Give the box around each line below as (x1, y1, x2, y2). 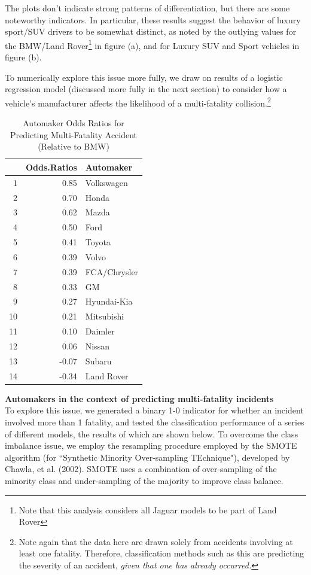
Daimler (85, 325, 115, 337)
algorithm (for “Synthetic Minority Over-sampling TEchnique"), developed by (5, 451, 290, 463)
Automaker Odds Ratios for (23, 117, 124, 129)
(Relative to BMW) (38, 140, 109, 153)
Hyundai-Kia (85, 295, 133, 308)
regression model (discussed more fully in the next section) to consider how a (5, 83, 287, 95)
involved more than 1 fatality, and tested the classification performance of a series (5, 415, 304, 428)
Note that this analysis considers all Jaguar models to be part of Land (19, 503, 277, 516)
